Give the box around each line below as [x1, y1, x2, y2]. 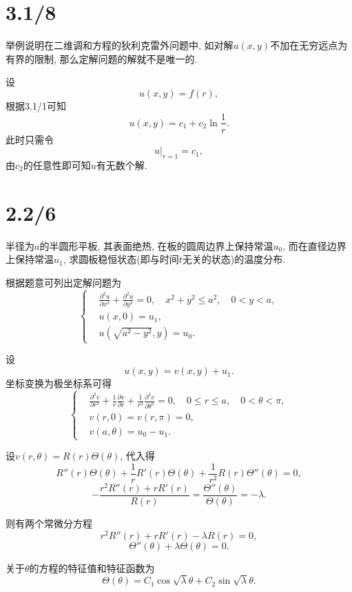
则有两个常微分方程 [6, 515, 92, 530]
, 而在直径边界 [282, 238, 346, 253]
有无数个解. [96, 157, 147, 172]
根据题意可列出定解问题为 [6, 275, 121, 289]
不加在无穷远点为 [270, 38, 348, 52]
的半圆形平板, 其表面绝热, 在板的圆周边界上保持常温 [39, 238, 273, 253]
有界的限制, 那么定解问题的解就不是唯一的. [6, 51, 198, 66]
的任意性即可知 [23, 157, 91, 172]
